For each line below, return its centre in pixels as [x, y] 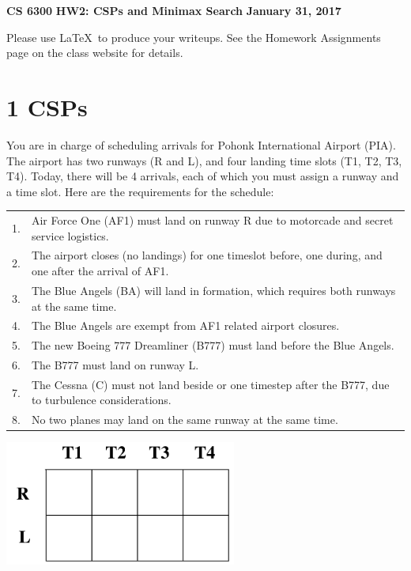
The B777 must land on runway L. [115, 365]
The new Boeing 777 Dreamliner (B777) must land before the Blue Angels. [213, 345]
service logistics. [70, 235]
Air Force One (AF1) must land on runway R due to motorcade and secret [212, 220]
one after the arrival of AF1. [100, 271]
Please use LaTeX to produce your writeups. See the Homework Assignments [194, 37]
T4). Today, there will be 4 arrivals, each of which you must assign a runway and [203, 176]
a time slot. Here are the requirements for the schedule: [140, 191]
